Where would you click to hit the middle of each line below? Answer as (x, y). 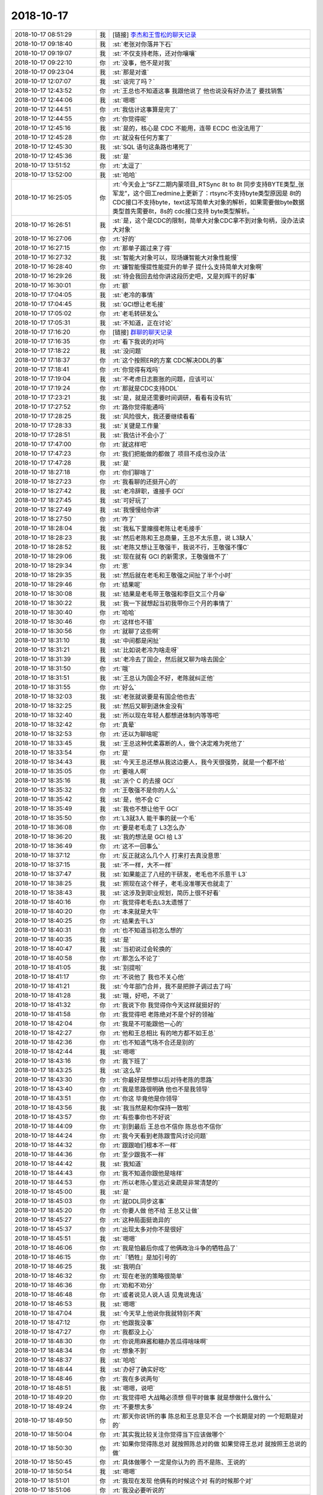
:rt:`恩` (121, 566)
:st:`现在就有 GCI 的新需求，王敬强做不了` (170, 556)
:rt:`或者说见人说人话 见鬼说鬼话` (158, 1295)
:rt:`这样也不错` (133, 622)
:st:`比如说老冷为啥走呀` (146, 650)
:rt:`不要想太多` (133, 1406)
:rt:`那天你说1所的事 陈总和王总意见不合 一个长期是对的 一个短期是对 (208, 1416)
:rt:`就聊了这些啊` (136, 631)
